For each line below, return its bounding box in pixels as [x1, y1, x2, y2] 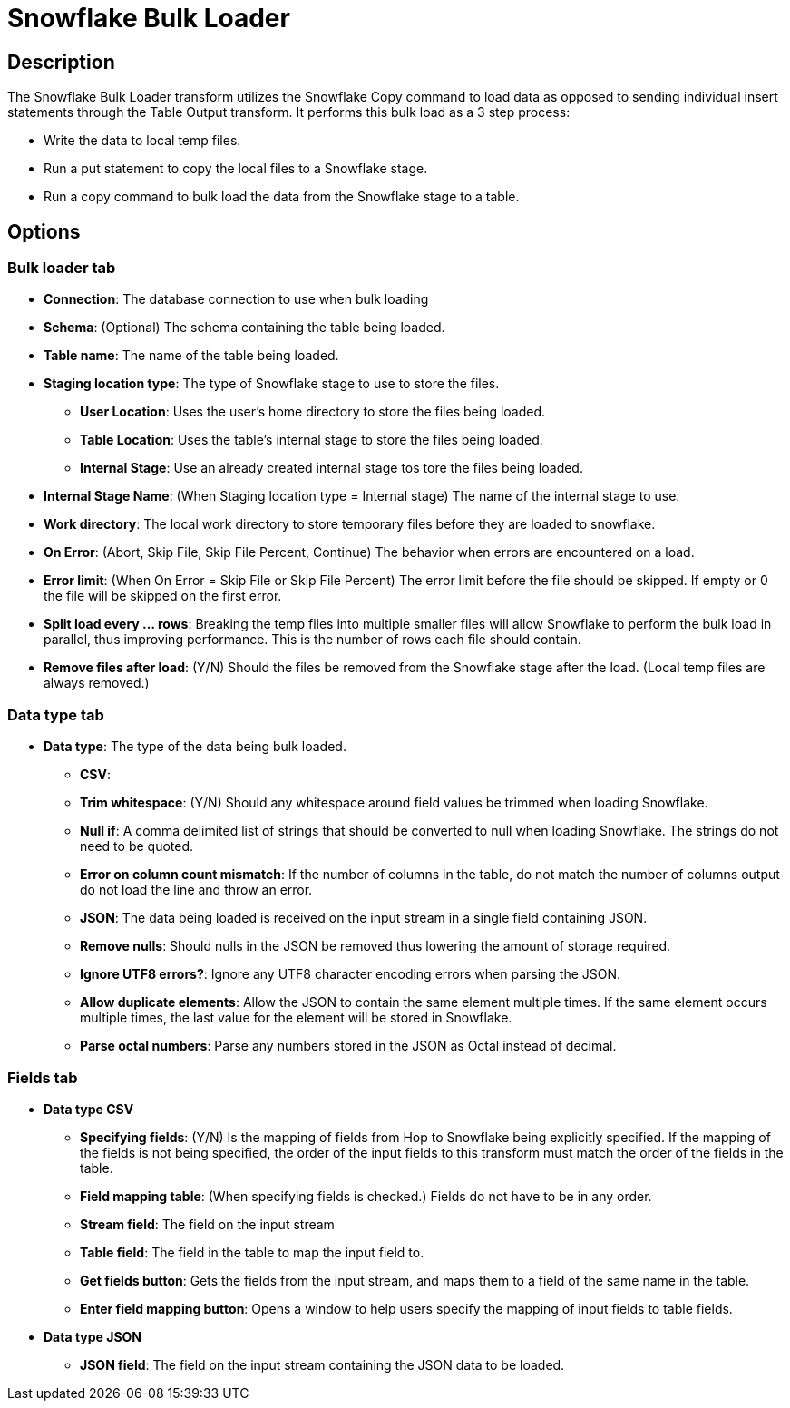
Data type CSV [44, 1100, 134, 1117]
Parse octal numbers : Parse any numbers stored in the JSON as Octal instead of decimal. [80, 1038, 617, 1054]
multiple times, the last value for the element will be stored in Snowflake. [80, 1010, 512, 1026]
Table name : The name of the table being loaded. [44, 347, 339, 364]
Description [7, 50, 115, 73]
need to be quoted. [80, 838, 194, 855]
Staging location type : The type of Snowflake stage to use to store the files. [44, 376, 500, 392]
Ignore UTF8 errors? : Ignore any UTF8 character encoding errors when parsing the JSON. [80, 966, 621, 983]
